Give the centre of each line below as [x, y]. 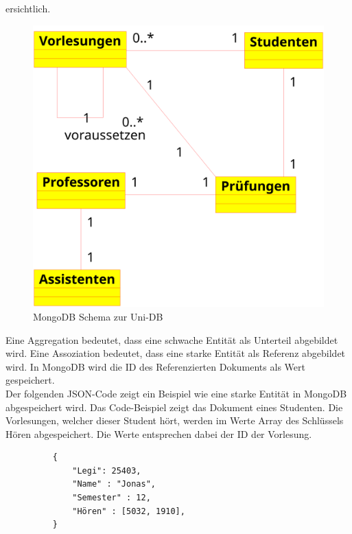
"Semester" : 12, [112, 498]
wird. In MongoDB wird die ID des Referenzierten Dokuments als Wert [155, 366]
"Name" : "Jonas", [114, 484]
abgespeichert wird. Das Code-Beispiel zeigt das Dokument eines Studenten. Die [174, 407]
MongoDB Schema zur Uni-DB [98, 316]
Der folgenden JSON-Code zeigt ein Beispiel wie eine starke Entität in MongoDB [176, 393]
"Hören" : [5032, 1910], [129, 511]
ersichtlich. [28, 8]
